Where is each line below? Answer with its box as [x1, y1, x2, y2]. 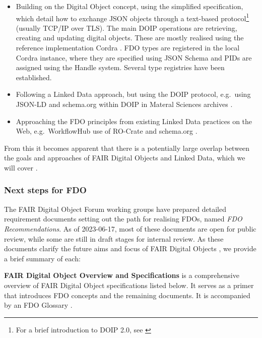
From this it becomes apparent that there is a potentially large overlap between [4, 142, 250, 153]
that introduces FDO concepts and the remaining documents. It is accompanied [4, 290, 250, 300]
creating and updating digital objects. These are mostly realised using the [16, 32, 244, 43]
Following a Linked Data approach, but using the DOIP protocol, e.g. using [16, 89, 251, 99]
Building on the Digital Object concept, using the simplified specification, [16, 1, 243, 11]
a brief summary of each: [4, 253, 81, 263]
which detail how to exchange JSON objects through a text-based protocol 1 [16, 11, 249, 23]
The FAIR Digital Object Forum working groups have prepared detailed [4, 203, 226, 214]
